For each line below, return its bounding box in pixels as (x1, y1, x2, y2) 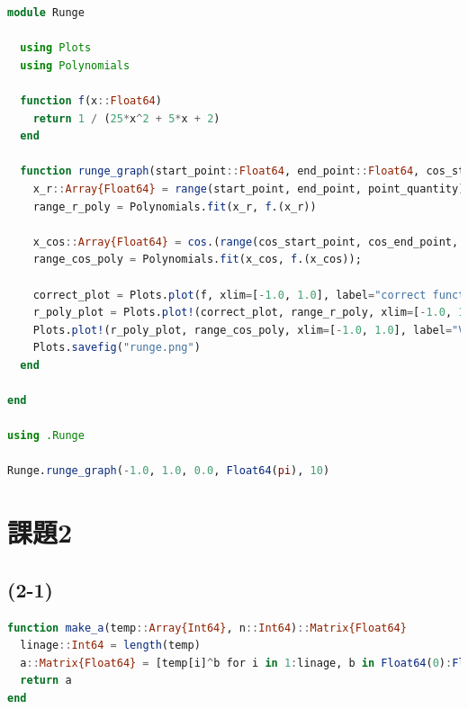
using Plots (20, 41, 92, 55)
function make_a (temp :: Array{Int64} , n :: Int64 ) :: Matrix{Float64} (7, 621, 407, 634)
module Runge (7, 6, 85, 19)
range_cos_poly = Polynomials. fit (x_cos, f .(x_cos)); (32, 253, 362, 266)
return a (20, 674, 72, 687)
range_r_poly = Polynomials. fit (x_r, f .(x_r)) (32, 200, 317, 213)
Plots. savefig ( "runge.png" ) (32, 341, 201, 354)
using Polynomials (20, 58, 130, 72)
